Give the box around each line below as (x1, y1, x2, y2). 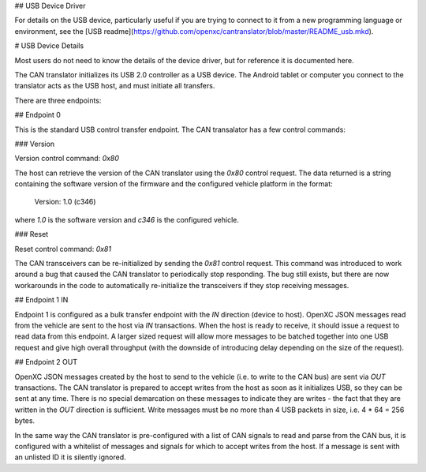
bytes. (14, 416, 35, 425)
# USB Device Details (14, 41, 84, 51)
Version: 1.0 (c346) (34, 197, 96, 207)
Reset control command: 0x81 (14, 244, 112, 253)
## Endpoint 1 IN (14, 295, 69, 305)
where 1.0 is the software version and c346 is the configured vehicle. (14, 215, 240, 224)
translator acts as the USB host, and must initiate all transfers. (14, 81, 215, 91)
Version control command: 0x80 (14, 154, 120, 163)
